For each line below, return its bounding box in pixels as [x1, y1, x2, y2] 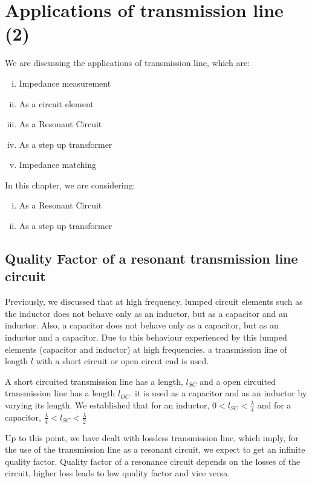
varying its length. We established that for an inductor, [5, 399, 210, 411]
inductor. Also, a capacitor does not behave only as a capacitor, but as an [5, 319, 279, 331]
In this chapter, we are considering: [5, 178, 135, 191]
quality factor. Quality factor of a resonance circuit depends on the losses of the [5, 455, 301, 467]
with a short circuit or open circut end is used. [36, 355, 209, 367]
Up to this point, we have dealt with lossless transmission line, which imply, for [5, 431, 299, 444]
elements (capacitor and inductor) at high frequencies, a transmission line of [5, 342, 287, 355]
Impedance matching [19, 158, 96, 171]
